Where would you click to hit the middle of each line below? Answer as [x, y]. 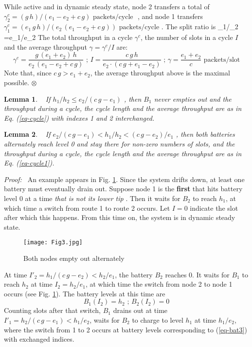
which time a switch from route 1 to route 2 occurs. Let [87, 208]
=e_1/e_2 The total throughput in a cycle [68, 37]
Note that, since [28, 73]
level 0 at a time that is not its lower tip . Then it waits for [92, 198]
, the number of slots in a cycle [187, 37]
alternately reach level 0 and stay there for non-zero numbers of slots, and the [119, 144]
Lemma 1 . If [27, 99]
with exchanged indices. [39, 339]
